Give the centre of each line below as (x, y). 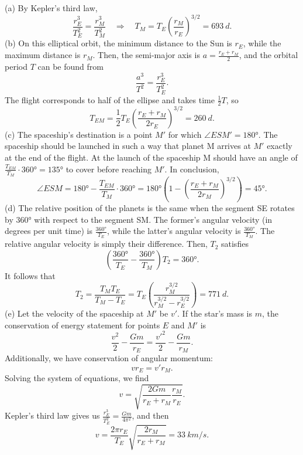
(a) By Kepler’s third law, (51, 8)
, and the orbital (268, 55)
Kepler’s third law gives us (52, 415)
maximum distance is (43, 55)
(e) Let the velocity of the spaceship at (74, 313)
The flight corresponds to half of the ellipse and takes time (110, 99)
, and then (150, 415)
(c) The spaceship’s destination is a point (79, 134)
